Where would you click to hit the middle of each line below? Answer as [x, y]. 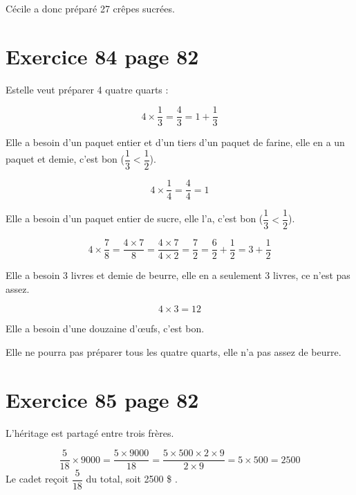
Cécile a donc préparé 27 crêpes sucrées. [90, 8]
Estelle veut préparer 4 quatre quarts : [87, 89]
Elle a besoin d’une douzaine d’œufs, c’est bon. [105, 328]
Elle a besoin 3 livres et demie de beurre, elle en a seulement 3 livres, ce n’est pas [178, 275]
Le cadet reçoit [37, 479]
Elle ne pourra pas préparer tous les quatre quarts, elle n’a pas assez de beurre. [174, 352]
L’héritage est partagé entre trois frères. [90, 432]
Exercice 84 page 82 [102, 56]
